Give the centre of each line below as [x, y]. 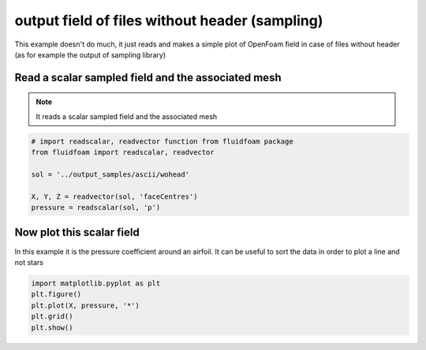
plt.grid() [52, 316]
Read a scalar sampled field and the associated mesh [148, 78]
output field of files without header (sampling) [169, 20]
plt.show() [52, 328]
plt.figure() [56, 294]
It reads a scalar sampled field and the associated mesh [127, 116]
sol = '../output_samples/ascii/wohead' [110, 174]
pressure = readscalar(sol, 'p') [96, 208]
